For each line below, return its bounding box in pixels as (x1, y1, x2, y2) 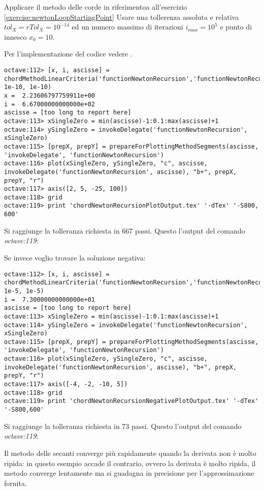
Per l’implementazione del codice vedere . (4, 48, 133, 59)
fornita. (4, 477, 27, 488)
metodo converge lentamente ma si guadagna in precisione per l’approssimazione (4, 468, 254, 478)
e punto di (220, 21, 252, 32)
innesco (4, 31, 27, 42)
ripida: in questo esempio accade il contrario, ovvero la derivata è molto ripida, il (4, 457, 256, 468)
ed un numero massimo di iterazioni (72, 21, 183, 32)
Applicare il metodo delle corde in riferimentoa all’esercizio (4, 2, 187, 12)
